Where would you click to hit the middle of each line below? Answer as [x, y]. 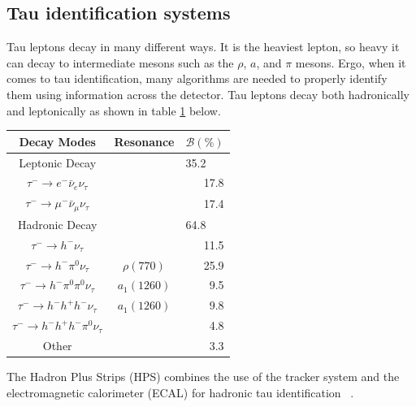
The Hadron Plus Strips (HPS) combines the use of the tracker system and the [203, 377]
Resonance [144, 141]
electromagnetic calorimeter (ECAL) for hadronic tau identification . [180, 392]
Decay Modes [57, 141]
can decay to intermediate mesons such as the [120, 62]
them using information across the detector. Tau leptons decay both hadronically [208, 94]
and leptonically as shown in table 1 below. [114, 110]
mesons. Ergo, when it [351, 62]
